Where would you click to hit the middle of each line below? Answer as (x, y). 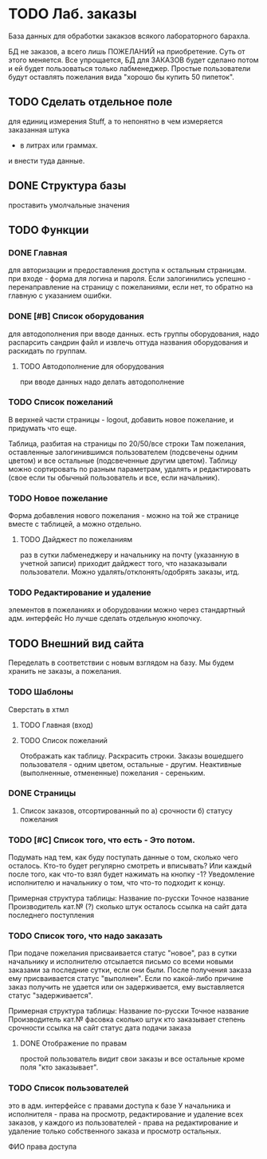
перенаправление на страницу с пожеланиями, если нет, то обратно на (131, 287)
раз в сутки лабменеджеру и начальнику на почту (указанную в (130, 555)
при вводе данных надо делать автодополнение (102, 382)
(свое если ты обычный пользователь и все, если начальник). (114, 477)
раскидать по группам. (48, 350)
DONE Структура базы (67, 186)
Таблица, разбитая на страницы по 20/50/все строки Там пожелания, (127, 443)
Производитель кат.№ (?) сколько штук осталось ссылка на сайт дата (128, 907)
